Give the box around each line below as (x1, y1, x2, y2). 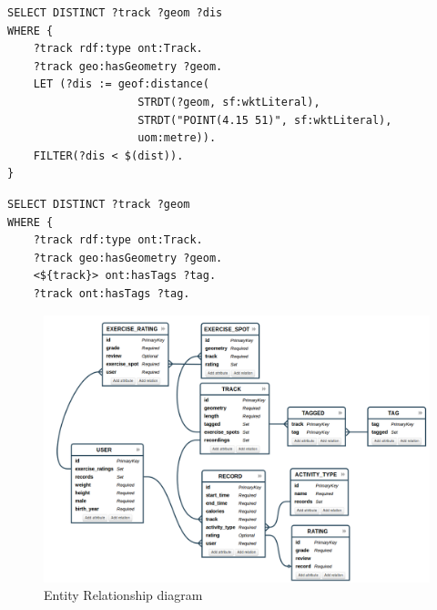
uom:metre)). (137, 131, 217, 145)
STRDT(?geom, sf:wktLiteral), (137, 95, 320, 109)
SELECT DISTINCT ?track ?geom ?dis (7, 6, 223, 19)
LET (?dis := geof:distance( (33, 78, 209, 91)
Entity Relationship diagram (44, 585, 203, 605)
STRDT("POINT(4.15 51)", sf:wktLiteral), (137, 113, 392, 127)
